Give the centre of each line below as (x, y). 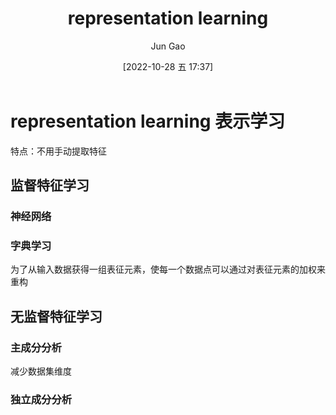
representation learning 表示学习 (148, 121)
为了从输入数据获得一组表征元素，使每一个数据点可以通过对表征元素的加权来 (168, 269)
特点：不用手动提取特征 (58, 151)
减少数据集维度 (41, 371)
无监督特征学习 (56, 316)
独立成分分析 (41, 399)
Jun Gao (168, 46)
